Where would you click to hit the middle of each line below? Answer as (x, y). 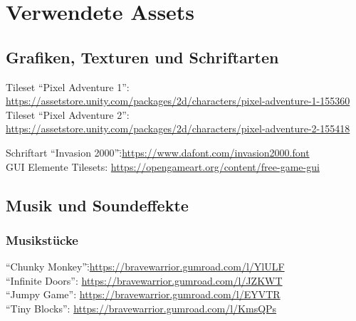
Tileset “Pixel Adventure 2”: (68, 114)
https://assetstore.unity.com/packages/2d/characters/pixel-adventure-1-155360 (178, 101)
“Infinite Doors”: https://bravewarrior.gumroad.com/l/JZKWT (144, 280)
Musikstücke (42, 240)
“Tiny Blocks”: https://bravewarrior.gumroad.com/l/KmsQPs (141, 308)
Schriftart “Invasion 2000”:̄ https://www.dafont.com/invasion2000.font (158, 152)
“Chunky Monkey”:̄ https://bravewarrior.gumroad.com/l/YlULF (145, 267)
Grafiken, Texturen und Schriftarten (142, 57)
